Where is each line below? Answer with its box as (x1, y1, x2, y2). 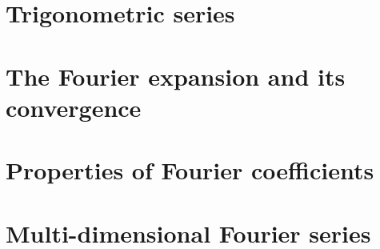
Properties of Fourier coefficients (6, 154, 374, 187)
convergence (6, 90, 142, 123)
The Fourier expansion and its (6, 59, 346, 92)
